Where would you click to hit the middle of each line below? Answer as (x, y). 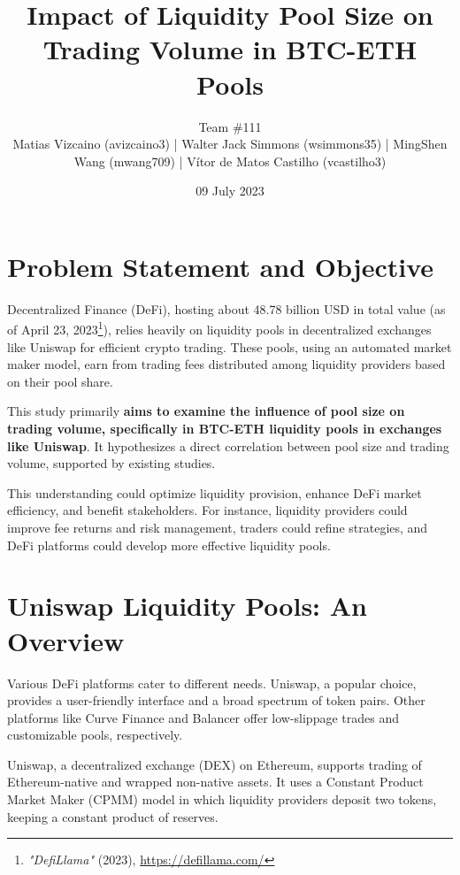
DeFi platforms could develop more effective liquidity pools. (169, 545)
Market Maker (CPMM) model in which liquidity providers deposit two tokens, (222, 799)
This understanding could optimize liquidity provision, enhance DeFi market (215, 492)
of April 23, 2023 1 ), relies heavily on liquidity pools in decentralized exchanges (219, 328)
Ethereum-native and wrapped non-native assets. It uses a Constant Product (215, 782)
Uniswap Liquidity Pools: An (187, 606)
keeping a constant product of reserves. (113, 816)
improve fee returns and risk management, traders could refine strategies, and (218, 527)
